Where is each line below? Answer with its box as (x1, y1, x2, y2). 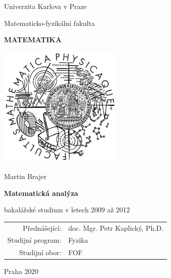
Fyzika (68, 235, 88, 245)
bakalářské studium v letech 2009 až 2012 (4, 204, 130, 215)
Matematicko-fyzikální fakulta (4, 17, 95, 28)
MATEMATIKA (4, 34, 62, 45)
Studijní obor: (19, 247, 61, 258)
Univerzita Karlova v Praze (4, 1, 87, 11)
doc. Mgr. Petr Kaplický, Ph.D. (68, 222, 164, 233)
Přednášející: (22, 222, 61, 233)
